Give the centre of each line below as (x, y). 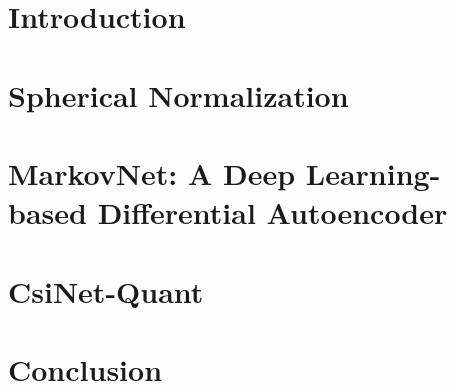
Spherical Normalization (178, 94)
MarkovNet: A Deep (152, 172)
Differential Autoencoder (272, 212)
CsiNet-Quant (106, 290)
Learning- (373, 172)
